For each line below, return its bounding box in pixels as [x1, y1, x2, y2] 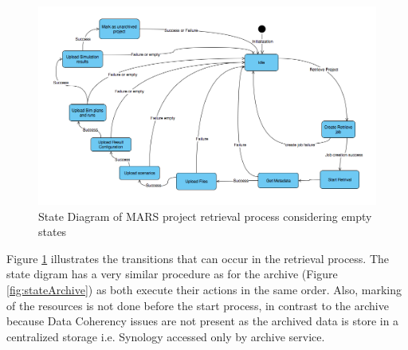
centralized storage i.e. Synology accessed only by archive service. [6, 328, 325, 344]
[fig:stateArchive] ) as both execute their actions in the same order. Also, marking [6, 281, 402, 297]
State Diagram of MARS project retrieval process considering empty [38, 207, 372, 224]
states [38, 223, 67, 240]
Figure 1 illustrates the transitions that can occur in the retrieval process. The [6, 250, 390, 266]
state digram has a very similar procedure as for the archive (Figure [6, 265, 338, 282]
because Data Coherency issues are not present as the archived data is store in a [6, 313, 399, 329]
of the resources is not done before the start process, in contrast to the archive [6, 297, 389, 313]
